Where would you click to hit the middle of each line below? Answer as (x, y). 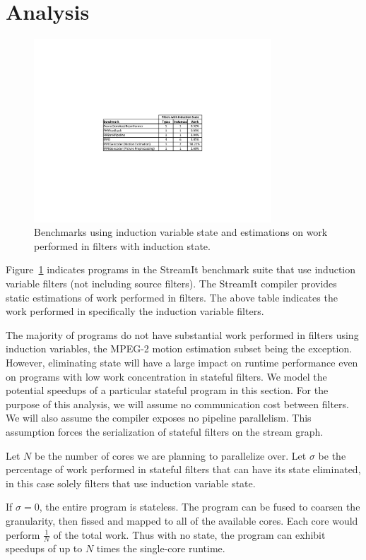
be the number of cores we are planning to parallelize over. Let (170, 455)
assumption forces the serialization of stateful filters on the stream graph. (165, 431)
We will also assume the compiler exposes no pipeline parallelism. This (159, 418)
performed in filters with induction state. (122, 245)
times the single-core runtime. (161, 548)
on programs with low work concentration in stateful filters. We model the (166, 376)
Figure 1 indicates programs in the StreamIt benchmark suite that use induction (181, 269)
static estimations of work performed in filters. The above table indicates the (172, 297)
